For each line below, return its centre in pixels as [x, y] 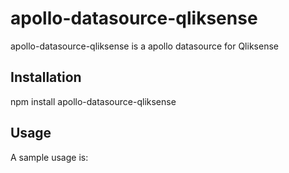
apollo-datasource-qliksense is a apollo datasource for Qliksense [144, 46]
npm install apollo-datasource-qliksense [93, 101]
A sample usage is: [49, 157]
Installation [46, 77]
